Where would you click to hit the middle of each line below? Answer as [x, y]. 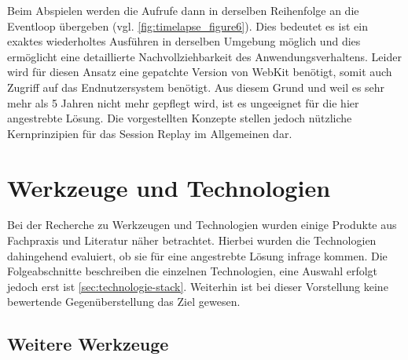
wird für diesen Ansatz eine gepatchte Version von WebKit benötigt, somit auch [200, 72]
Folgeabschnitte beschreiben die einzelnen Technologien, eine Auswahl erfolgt [193, 271]
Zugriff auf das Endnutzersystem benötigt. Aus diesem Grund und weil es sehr [196, 87]
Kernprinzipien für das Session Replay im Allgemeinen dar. [150, 133]
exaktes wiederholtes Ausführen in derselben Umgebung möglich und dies [184, 41]
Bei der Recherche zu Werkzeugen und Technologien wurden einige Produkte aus [202, 225]
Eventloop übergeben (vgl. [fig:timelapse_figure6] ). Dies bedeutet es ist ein [187, 25]
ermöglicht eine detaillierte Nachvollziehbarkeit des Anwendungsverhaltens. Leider [204, 56]
